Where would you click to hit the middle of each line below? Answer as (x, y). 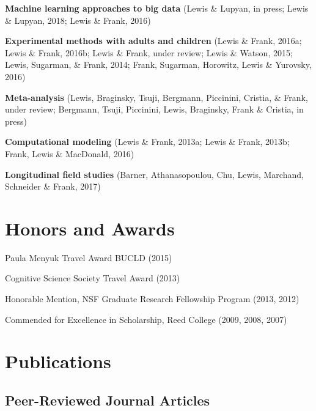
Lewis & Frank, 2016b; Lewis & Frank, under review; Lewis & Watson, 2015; (149, 52)
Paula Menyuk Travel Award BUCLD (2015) (89, 257)
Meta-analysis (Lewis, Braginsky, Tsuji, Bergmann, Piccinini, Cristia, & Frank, (156, 97)
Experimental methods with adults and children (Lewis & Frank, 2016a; (153, 41)
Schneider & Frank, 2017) (53, 186)
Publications (58, 361)
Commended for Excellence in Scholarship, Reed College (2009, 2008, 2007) (146, 319)
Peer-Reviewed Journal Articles (108, 400)
